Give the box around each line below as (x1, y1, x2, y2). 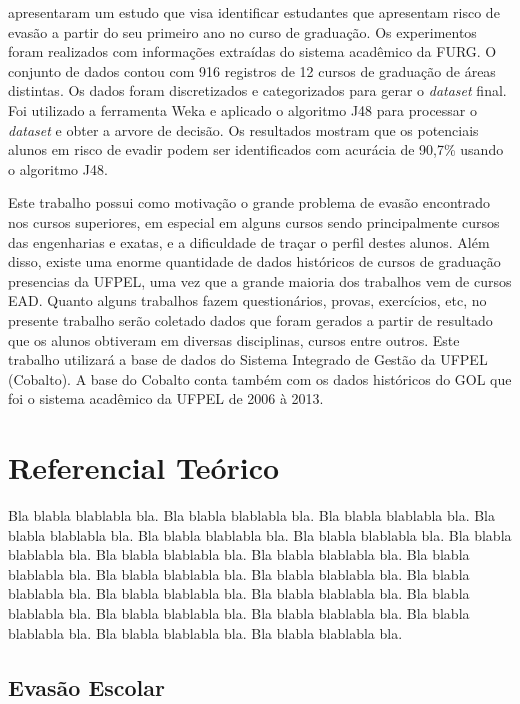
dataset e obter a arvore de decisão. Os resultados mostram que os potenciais (8, 119, 479, 140)
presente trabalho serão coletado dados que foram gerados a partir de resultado (8, 309, 493, 330)
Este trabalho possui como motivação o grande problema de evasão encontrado (8, 192, 491, 213)
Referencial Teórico (8, 447, 280, 488)
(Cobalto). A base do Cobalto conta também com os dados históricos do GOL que (8, 368, 512, 389)
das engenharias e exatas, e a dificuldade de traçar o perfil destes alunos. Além (8, 231, 490, 252)
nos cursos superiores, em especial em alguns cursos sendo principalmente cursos (8, 211, 500, 232)
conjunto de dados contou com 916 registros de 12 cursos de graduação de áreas (8, 60, 496, 81)
